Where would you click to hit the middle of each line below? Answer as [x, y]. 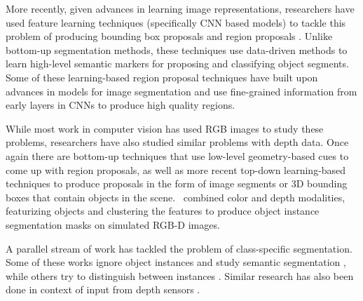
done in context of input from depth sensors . [103, 289]
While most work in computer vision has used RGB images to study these [165, 128]
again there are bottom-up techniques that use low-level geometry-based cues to [177, 155]
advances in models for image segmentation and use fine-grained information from [181, 91]
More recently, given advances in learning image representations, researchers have [180, 8]
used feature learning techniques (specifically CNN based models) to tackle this [176, 22]
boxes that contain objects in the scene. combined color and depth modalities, [176, 197]
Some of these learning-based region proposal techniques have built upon [162, 77]
